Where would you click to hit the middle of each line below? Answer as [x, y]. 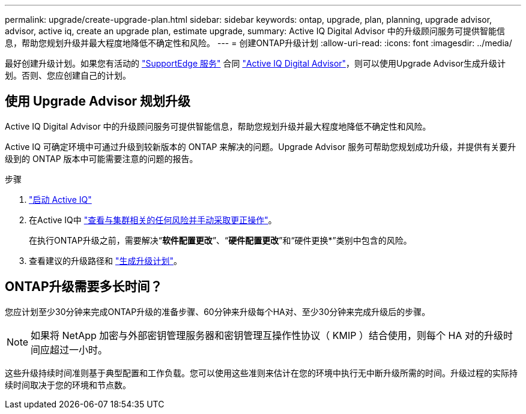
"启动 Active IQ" [60, 199]
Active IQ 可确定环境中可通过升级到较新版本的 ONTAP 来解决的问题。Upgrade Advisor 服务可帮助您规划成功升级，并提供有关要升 [261, 146]
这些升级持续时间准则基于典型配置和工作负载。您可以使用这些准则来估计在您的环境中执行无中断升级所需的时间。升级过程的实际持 [261, 373]
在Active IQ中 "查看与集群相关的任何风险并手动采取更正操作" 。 [153, 220]
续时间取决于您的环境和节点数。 [68, 385]
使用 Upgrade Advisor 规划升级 [98, 101]
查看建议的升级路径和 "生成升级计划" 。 [105, 260]
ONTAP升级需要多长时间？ [84, 287]
